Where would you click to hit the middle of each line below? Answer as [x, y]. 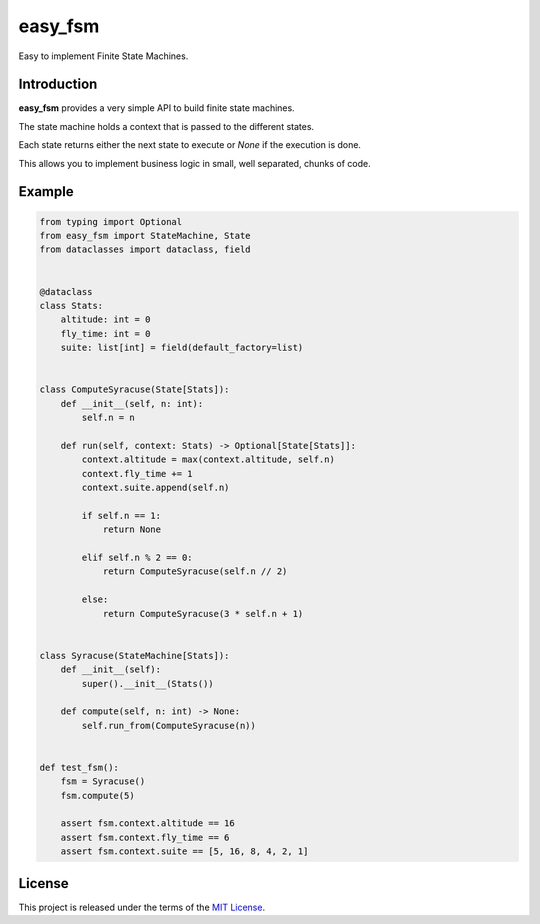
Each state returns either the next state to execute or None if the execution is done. [190, 145]
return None [132, 529]
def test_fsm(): [79, 767]
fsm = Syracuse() [103, 781]
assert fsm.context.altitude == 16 [147, 823]
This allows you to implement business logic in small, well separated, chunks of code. [194, 163]
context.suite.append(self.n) [155, 488]
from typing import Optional [111, 221]
